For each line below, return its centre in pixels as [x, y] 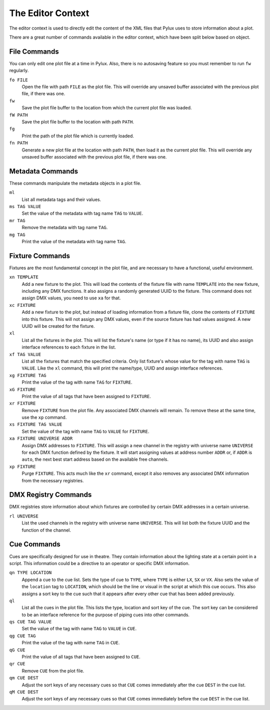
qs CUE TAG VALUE [30, 622]
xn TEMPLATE [24, 277]
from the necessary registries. [53, 480]
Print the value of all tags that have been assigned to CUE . [81, 657]
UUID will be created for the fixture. [58, 326]
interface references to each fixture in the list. [69, 347]
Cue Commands [35, 544]
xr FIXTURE [22, 403]
